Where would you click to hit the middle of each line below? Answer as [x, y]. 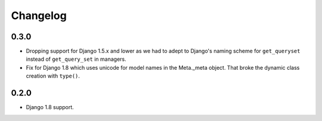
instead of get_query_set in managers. [76, 59]
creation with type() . [53, 76]
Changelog [39, 15]
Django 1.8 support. [50, 107]
